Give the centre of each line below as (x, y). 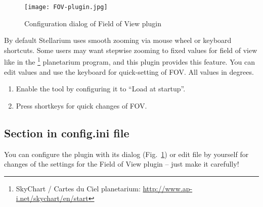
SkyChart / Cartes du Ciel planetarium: (78, 188)
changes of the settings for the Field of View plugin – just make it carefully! (122, 164)
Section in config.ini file (67, 133)
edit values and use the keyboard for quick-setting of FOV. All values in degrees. (129, 71)
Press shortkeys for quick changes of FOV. (81, 105)
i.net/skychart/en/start (52, 198)
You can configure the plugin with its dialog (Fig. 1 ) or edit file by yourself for (126, 154)
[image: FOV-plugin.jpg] (66, 7)
